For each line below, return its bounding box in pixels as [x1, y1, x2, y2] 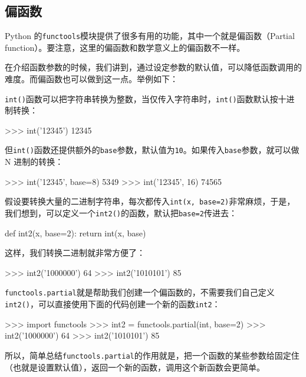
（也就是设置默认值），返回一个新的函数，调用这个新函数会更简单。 [5, 360, 265, 373]
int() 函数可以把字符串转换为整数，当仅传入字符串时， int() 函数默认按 [5, 92, 278, 105]
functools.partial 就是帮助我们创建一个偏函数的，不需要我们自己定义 [5, 286, 275, 298]
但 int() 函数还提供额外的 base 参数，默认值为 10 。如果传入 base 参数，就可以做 [5, 144, 300, 156]
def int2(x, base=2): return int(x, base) [5, 226, 146, 239]
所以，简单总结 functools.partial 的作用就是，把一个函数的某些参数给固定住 [5, 349, 300, 361]
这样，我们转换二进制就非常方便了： [5, 246, 145, 259]
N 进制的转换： [5, 155, 64, 168]
